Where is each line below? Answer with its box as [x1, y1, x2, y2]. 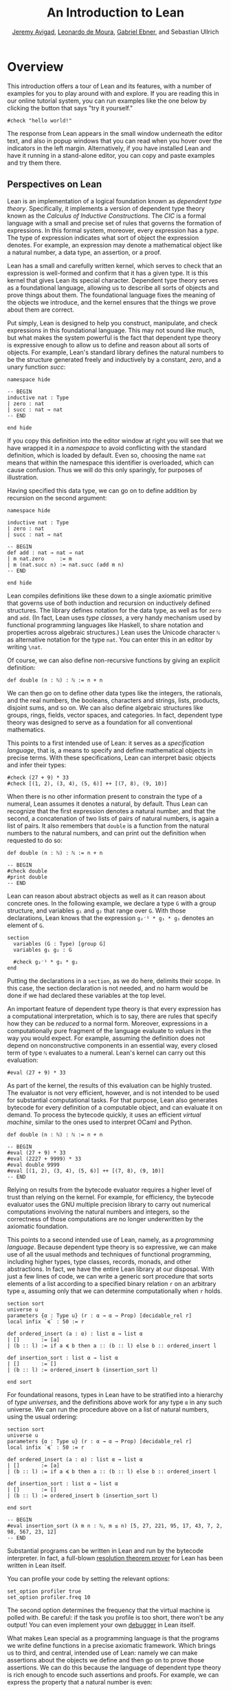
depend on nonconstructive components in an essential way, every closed [7, 1041, 218, 1049]
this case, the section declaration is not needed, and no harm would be [7, 984, 208, 992]
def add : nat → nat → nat [7, 549, 85, 556]
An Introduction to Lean [47, 5, 184, 21]
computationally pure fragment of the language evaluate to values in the [7, 1026, 212, 1035]
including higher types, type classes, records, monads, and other [7, 1257, 192, 1265]
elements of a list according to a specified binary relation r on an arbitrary [7, 1279, 217, 1287]
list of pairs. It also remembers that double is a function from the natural [7, 822, 210, 830]
